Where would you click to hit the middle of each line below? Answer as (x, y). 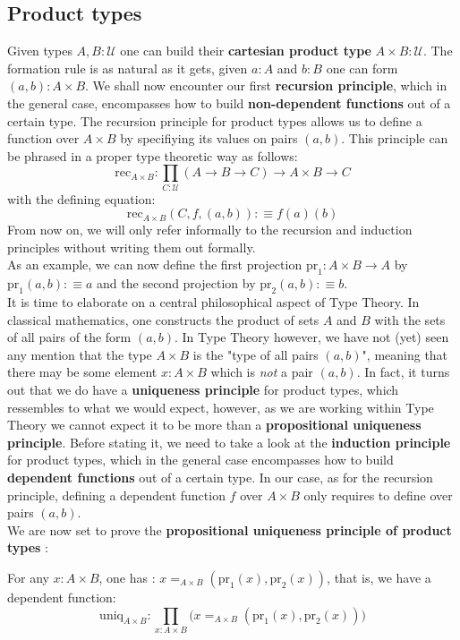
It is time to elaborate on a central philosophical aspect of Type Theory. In (213, 302)
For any (28, 577)
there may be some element (82, 372)
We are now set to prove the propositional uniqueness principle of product (230, 529)
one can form (362, 68)
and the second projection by (176, 283)
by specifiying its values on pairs (209, 138)
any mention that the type (80, 354)
